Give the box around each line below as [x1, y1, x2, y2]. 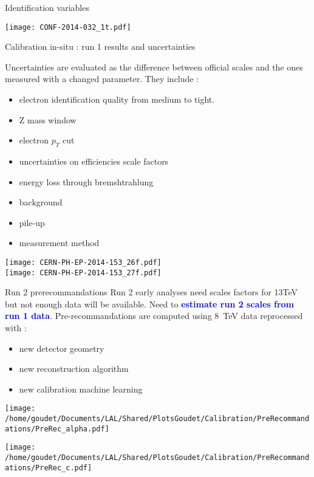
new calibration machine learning [19, 382, 143, 395]
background [19, 196, 63, 208]
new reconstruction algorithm [19, 362, 129, 375]
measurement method [19, 236, 100, 249]
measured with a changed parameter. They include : [5, 72, 199, 85]
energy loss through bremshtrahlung [19, 175, 154, 188]
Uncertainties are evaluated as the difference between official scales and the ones [5, 60, 303, 73]
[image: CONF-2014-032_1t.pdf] [5, 22, 131, 32]
